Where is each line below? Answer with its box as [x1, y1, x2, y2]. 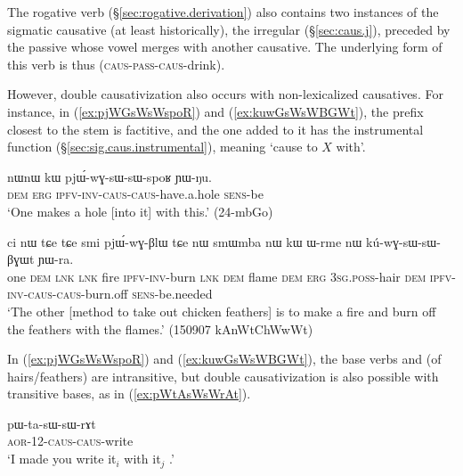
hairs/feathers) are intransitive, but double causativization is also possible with [7, 366, 439, 385]
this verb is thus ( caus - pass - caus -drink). [7, 54, 225, 73]
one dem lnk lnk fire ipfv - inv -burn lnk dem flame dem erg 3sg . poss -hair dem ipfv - [7, 267, 456, 285]
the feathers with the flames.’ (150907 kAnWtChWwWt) [7, 319, 313, 338]
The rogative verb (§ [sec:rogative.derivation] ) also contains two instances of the [7, 3, 439, 21]
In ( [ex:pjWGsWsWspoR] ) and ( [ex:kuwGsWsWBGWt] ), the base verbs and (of [7, 349, 442, 368]
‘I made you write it [7, 449, 117, 468]
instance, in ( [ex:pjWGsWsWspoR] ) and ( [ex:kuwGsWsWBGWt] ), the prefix [7, 102, 424, 120]
